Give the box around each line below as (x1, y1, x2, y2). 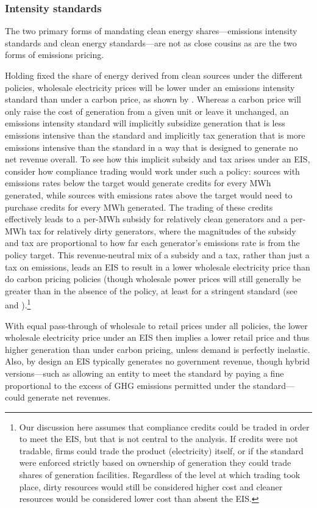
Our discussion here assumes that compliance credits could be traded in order (19, 420, 310, 433)
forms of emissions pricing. (5, 48, 104, 61)
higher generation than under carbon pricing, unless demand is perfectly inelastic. (5, 343, 310, 355)
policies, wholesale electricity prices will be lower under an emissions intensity (5, 81, 295, 93)
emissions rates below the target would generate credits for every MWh (5, 176, 271, 189)
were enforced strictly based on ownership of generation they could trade (19, 456, 291, 469)
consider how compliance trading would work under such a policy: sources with (5, 164, 300, 177)
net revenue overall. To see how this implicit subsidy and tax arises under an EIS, (5, 153, 310, 165)
